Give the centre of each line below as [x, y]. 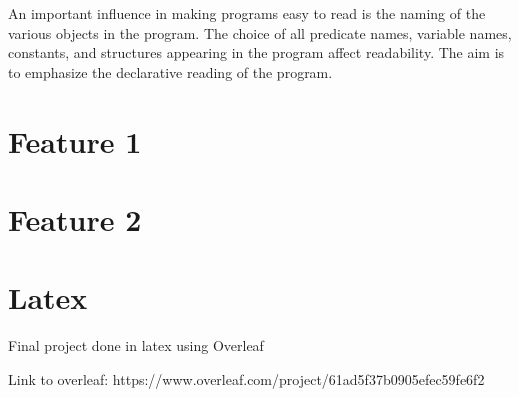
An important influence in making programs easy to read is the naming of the [247, 13]
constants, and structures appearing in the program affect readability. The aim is [256, 52]
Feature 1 [75, 140]
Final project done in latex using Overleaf [136, 345]
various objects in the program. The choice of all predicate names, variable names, [260, 32]
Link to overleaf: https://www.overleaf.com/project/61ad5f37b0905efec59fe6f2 [246, 378]
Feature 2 [75, 218]
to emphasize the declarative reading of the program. [170, 71]
